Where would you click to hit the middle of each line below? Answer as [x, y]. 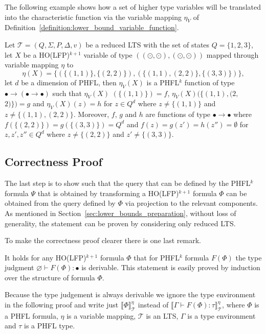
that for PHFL [157, 257]
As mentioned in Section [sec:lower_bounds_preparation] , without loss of [120, 213]
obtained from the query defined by [60, 203]
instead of [153, 305]
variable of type [108, 54]
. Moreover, [91, 114]
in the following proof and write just [62, 305]
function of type [209, 82]
